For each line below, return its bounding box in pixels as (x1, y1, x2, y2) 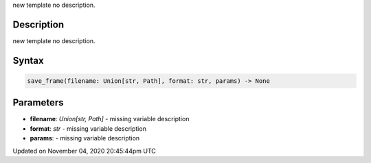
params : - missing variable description (30, 134, 140, 142)
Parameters (12, 97, 64, 109)
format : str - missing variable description (30, 124, 147, 133)
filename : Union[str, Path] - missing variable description (30, 115, 190, 123)
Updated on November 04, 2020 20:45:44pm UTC (12, 147, 156, 155)
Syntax (12, 55, 44, 66)
